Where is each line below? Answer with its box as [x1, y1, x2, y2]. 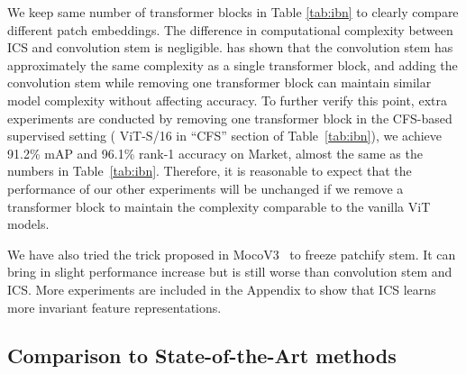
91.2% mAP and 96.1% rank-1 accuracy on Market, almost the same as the [7, 143, 423, 162]
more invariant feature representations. [7, 297, 222, 316]
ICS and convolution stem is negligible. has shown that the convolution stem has [7, 38, 453, 57]
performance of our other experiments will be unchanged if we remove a [7, 178, 404, 197]
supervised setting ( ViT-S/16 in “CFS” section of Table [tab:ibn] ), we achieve [7, 126, 442, 145]
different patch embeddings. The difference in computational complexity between [7, 20, 453, 39]
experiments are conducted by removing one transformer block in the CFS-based [7, 108, 452, 127]
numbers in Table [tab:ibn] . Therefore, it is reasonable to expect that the [7, 161, 412, 180]
